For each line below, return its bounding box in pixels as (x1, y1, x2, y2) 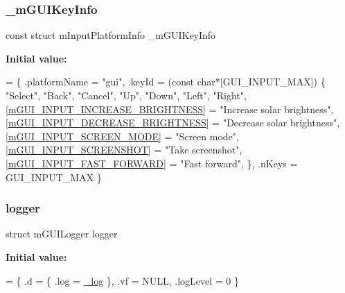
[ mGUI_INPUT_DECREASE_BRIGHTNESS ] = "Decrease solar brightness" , (6, 115, 340, 130)
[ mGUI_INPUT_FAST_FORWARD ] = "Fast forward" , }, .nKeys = (6, 156, 298, 170)
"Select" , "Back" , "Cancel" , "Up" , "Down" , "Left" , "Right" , (6, 88, 247, 102)
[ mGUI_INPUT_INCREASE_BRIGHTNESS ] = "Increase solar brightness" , (6, 101, 334, 116)
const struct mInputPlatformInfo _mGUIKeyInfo (6, 28, 216, 42)
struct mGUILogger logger (6, 226, 118, 241)
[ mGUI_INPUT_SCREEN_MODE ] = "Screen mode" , (6, 128, 239, 143)
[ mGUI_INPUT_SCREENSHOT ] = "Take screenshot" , (6, 142, 242, 157)
